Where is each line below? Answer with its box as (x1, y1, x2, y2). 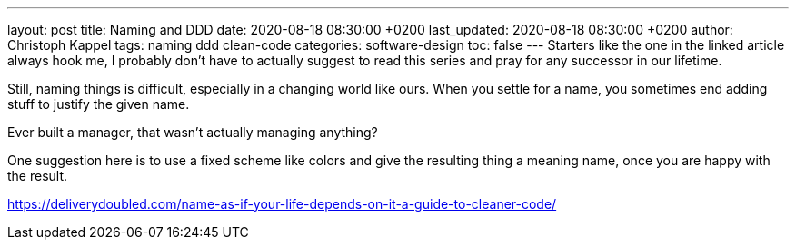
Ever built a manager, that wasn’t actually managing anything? (7, 124, 378, 140)
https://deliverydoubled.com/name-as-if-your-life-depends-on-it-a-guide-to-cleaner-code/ (7, 196, 557, 212)
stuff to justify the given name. (7, 96, 190, 112)
